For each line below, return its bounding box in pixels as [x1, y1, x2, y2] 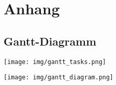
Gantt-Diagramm [4, 33, 97, 49]
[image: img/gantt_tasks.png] [4, 58, 106, 66]
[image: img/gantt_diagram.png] [4, 74, 113, 81]
